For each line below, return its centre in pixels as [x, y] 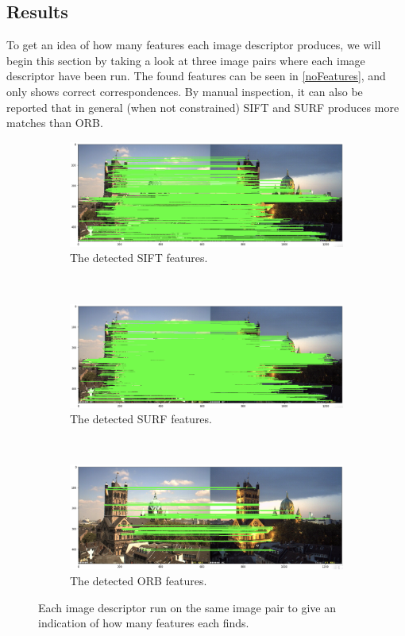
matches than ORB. [55, 123]
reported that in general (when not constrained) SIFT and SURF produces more [203, 107]
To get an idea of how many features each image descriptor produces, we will [194, 45]
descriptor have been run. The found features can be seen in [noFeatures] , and [196, 76]
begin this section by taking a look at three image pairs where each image [186, 60]
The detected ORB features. [139, 580]
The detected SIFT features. [139, 258]
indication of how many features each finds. [144, 623]
